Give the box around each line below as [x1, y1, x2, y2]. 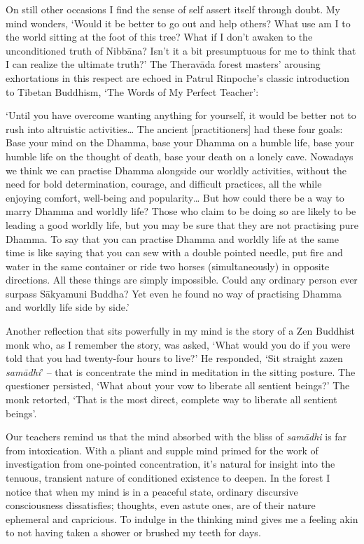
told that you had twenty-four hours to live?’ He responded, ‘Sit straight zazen [6, 351, 343, 365]
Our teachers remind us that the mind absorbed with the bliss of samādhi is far [6, 429, 347, 444]
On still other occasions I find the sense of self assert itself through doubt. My [6, 2, 340, 16]
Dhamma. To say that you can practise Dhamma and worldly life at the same [6, 231, 339, 246]
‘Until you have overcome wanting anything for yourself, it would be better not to [6, 108, 356, 123]
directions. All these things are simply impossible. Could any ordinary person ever [6, 272, 358, 287]
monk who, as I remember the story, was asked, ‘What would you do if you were [6, 337, 351, 351]
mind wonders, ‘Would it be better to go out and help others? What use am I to [6, 15, 351, 30]
